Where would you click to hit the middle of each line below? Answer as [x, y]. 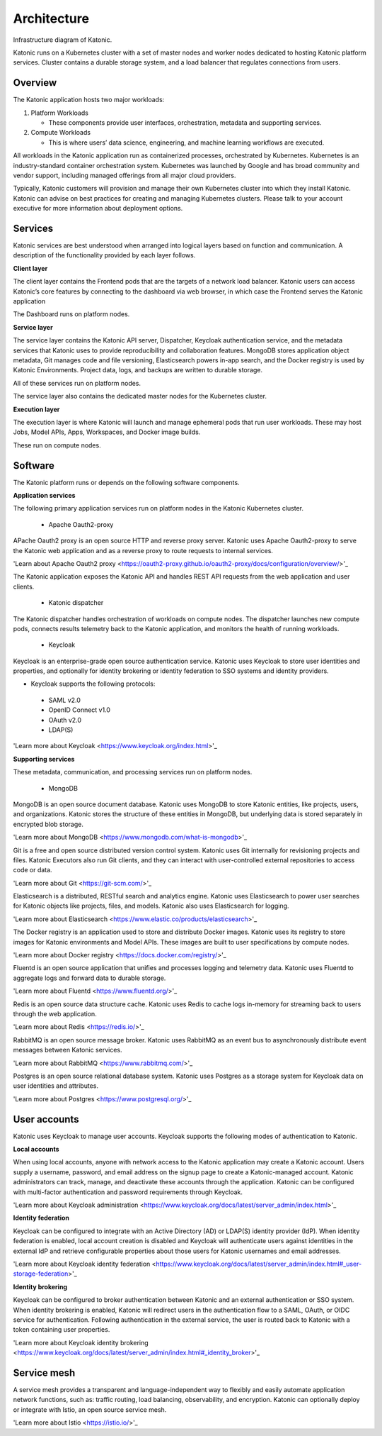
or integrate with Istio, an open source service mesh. [90, 1409]
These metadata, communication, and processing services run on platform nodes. [133, 772]
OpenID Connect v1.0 [80, 710]
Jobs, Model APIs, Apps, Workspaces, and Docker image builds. [107, 432]
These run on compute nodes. [57, 445]
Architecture [51, 18]
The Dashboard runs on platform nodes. [71, 314]
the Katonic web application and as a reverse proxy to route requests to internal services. [143, 550]
